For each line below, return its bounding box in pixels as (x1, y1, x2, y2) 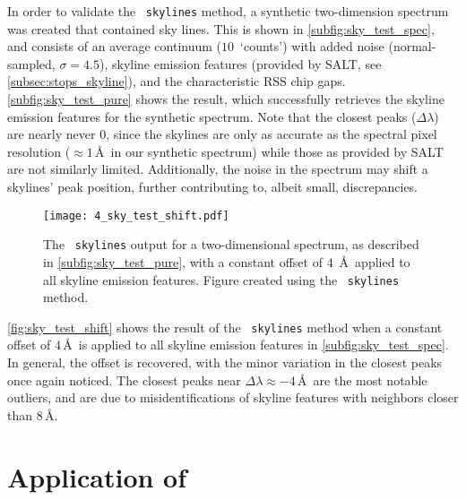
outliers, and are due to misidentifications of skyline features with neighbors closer (7, 388, 459, 407)
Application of (7, 458, 187, 495)
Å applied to (339, 252, 410, 271)
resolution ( (7, 142, 71, 160)
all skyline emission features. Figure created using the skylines (43, 270, 400, 289)
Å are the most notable (298, 370, 427, 389)
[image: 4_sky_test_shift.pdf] (43, 209, 229, 222)
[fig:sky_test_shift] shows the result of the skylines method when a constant (7, 317, 443, 336)
